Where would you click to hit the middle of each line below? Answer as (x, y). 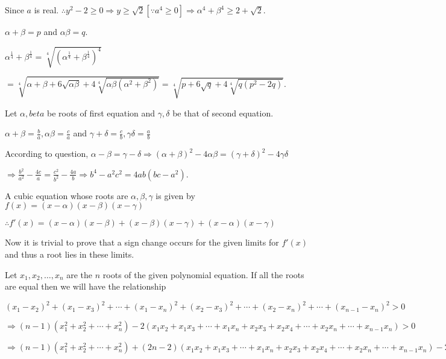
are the (80, 274)
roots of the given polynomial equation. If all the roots (203, 274)
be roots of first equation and (101, 113)
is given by (175, 195)
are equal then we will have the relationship (86, 286)
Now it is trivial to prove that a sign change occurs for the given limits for (142, 242)
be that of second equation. (223, 113)
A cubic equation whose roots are (67, 195)
